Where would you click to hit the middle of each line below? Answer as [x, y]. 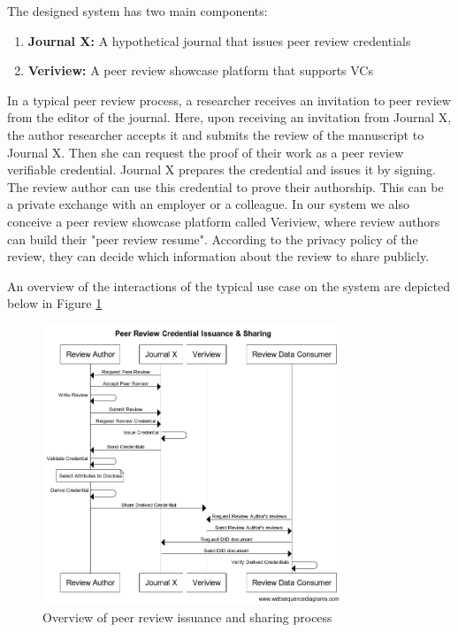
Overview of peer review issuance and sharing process [187, 617]
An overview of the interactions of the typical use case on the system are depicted [229, 285]
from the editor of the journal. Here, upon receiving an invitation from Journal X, [229, 117]
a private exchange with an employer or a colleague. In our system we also [208, 204]
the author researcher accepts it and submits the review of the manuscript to [216, 134]
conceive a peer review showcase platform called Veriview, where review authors [224, 221]
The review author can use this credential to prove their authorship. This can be [225, 186]
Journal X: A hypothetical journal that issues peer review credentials [219, 40]
